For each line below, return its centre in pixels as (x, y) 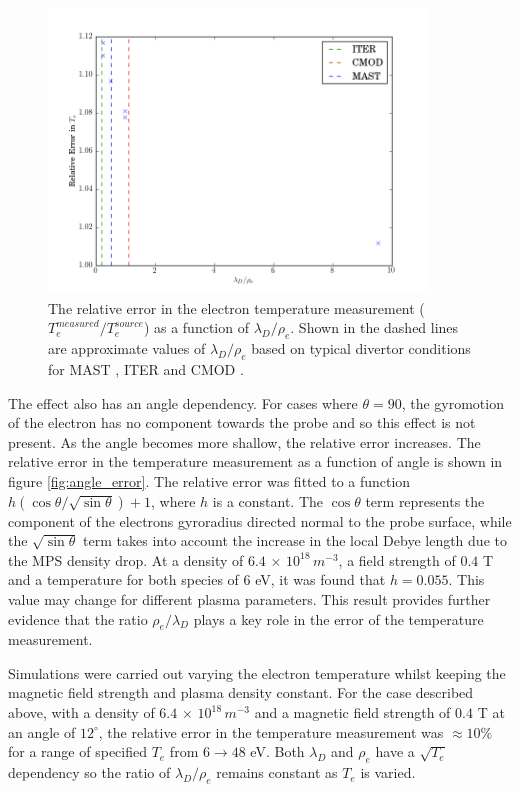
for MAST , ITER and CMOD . (146, 368)
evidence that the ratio (78, 618)
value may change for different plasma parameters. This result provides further (249, 598)
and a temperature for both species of (123, 579)
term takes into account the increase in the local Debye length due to (295, 540)
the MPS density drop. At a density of (126, 559)
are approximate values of (127, 348)
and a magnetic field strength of (352, 712)
